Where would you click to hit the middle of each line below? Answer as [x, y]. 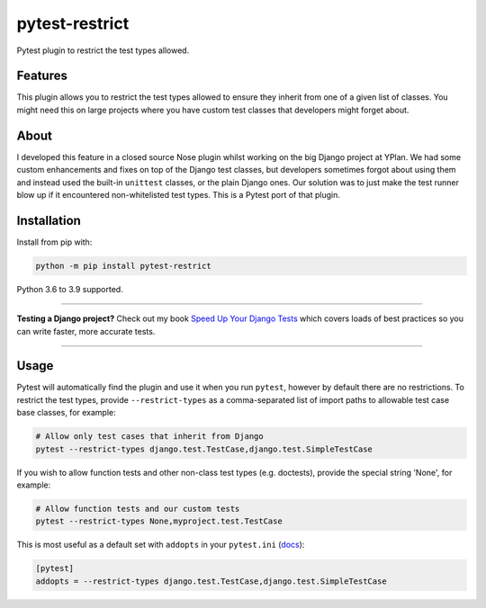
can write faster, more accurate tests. [86, 331]
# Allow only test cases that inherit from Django [150, 437]
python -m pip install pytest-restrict [123, 266]
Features [42, 76]
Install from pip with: [54, 242]
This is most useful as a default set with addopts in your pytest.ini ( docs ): [161, 545]
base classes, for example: [66, 413]
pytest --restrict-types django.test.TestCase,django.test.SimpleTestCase [204, 449]
